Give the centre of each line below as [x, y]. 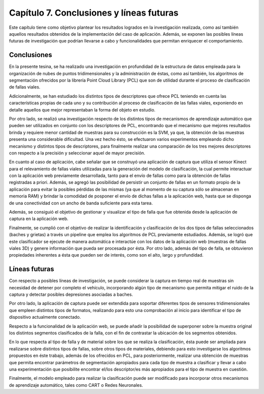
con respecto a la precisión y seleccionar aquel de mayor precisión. [77, 153]
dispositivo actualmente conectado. [45, 317]
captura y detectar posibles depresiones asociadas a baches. [71, 295]
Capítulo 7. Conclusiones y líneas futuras [94, 13]
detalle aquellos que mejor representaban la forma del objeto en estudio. [82, 109]
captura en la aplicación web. [39, 219]
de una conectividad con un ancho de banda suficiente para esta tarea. [81, 203]
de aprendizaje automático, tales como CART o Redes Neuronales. [76, 385]
